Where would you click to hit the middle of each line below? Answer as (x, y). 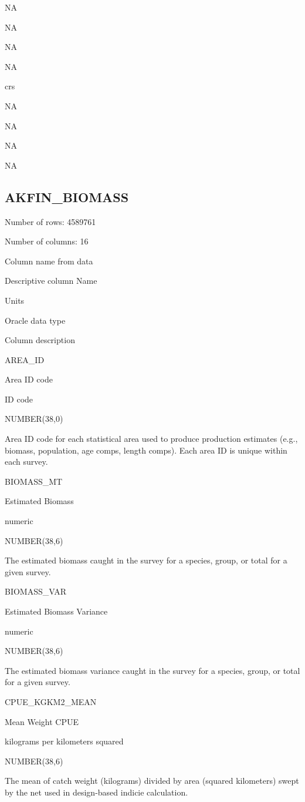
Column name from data (49, 261)
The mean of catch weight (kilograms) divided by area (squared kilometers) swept (152, 781)
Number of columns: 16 (47, 241)
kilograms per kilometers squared (64, 741)
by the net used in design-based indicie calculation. (96, 792)
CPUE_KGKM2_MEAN (51, 701)
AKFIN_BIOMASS (67, 197)
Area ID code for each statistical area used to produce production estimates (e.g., (151, 439)
